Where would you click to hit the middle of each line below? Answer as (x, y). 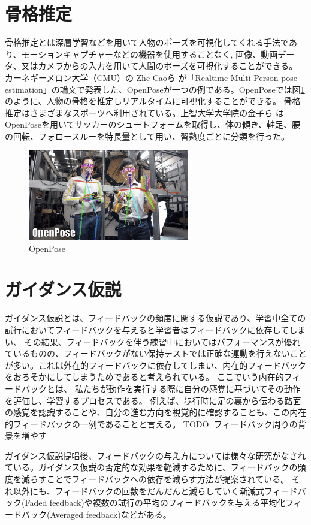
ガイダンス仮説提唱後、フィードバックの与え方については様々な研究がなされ (155, 455)
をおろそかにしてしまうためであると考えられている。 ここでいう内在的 (144, 377)
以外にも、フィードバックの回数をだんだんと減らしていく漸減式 (138, 491)
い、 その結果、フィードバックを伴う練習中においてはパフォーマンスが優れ (153, 341)
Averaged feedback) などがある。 (111, 514)
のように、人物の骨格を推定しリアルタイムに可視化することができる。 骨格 (153, 101)
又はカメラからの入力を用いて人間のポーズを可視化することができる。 (159, 66)
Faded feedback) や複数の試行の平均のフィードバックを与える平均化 (155, 503)
